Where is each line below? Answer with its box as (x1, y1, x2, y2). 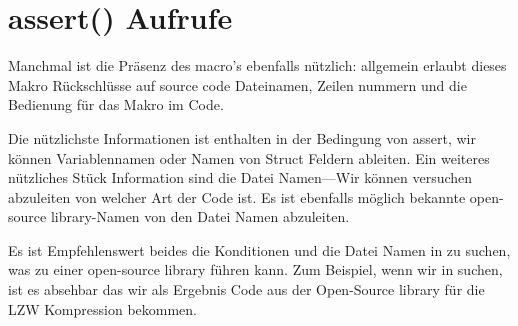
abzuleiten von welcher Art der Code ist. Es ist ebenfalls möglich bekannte (8, 186, 466, 207)
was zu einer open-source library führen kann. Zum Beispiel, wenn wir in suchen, (8, 259, 503, 280)
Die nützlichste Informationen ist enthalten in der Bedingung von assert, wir (8, 127, 476, 148)
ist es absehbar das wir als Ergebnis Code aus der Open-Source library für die (8, 279, 485, 300)
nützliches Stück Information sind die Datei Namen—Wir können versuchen (8, 167, 473, 188)
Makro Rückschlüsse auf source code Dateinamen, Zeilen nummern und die (8, 74, 467, 95)
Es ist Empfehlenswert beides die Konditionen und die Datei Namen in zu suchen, (8, 239, 511, 260)
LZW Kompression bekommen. (8, 298, 197, 319)
